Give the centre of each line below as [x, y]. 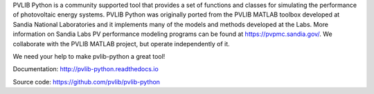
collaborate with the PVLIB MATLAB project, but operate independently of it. [121, 44]
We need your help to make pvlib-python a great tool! [89, 56]
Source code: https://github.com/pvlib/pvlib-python [87, 82]
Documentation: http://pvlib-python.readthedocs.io [86, 69]
